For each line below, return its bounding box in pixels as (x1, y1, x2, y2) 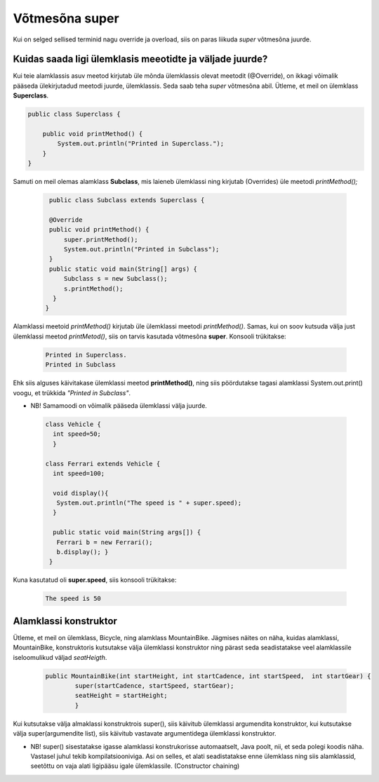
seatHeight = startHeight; (74, 691, 168, 700)
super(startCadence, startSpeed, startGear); (74, 682, 234, 690)
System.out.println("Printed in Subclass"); (63, 246, 220, 253)
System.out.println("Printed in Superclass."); (57, 140, 225, 147)
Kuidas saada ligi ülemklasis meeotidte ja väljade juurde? (13, 53, 268, 65)
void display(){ (53, 489, 109, 497)
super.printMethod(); (63, 235, 138, 244)
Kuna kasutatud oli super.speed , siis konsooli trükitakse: (13, 576, 177, 584)
